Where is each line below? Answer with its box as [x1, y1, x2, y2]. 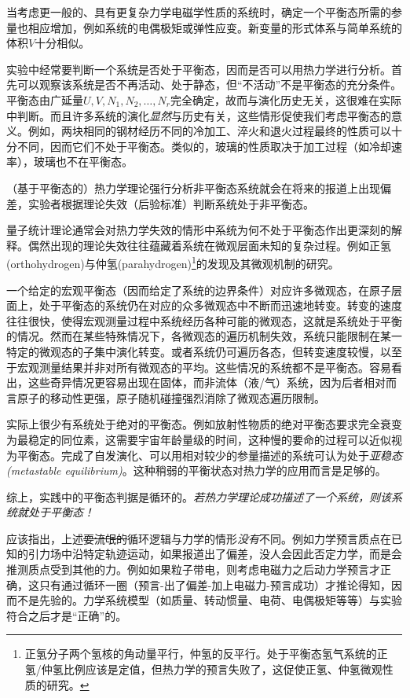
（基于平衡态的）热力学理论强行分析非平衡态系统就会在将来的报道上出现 [6, 179, 380, 196]
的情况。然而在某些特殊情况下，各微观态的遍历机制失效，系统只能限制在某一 [6, 328, 402, 344]
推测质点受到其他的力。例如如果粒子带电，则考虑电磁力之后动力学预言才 [6, 561, 380, 578]
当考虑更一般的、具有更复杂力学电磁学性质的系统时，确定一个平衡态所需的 [6, 4, 391, 20]
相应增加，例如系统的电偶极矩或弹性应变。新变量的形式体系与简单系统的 [27, 19, 402, 35]
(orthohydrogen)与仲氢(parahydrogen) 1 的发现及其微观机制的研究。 [6, 253, 339, 271]
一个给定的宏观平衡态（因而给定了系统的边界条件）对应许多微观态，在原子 [6, 281, 391, 298]
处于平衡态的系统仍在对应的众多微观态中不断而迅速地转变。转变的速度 [38, 297, 402, 314]
